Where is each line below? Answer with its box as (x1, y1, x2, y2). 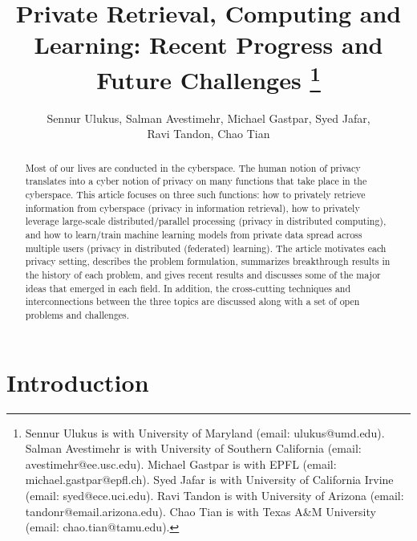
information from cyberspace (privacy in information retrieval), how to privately (25, 201, 360, 214)
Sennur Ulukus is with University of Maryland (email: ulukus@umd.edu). (25, 424, 385, 441)
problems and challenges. (25, 308, 130, 322)
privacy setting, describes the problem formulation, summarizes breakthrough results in (25, 254, 391, 268)
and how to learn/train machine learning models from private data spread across (25, 228, 362, 242)
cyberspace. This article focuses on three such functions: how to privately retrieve (25, 188, 366, 201)
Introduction (6, 365, 149, 398)
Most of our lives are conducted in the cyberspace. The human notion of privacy (25, 161, 361, 174)
